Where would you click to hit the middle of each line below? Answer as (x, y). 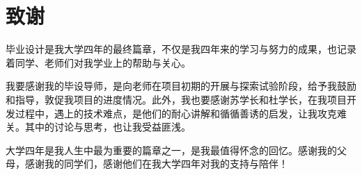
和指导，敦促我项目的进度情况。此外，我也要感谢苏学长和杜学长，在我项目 (176, 99)
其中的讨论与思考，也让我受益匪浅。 (108, 127)
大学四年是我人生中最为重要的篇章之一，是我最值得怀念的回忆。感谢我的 (171, 150)
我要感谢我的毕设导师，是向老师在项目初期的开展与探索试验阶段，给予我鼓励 (181, 86)
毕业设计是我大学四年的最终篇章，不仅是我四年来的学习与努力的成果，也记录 (181, 49)
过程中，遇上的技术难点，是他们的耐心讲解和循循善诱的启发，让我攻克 (176, 113)
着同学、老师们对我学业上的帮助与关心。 (98, 62)
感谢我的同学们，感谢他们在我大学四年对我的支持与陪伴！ (156, 164)
